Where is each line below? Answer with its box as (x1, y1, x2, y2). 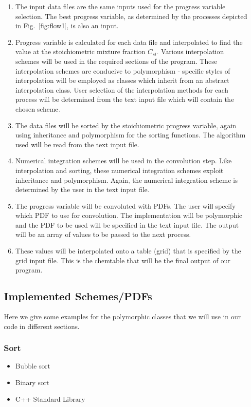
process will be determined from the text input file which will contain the (15, 94, 234, 104)
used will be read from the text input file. (15, 139, 139, 149)
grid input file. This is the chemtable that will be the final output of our (15, 255, 231, 265)
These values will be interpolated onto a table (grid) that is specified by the (15, 246, 241, 256)
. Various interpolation (157, 46, 224, 57)
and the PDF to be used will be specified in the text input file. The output (15, 219, 239, 230)
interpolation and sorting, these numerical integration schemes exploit (15, 165, 224, 175)
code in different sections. (4, 321, 80, 331)
